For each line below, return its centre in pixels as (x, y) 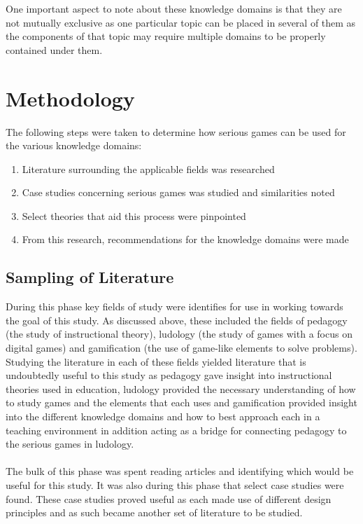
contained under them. (54, 49)
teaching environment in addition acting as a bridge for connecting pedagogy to (176, 430)
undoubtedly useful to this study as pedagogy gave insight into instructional (169, 375)
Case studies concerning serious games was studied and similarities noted (178, 192)
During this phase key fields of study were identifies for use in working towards (175, 306)
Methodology (70, 98)
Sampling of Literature (90, 277)
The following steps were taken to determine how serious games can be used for (176, 131)
